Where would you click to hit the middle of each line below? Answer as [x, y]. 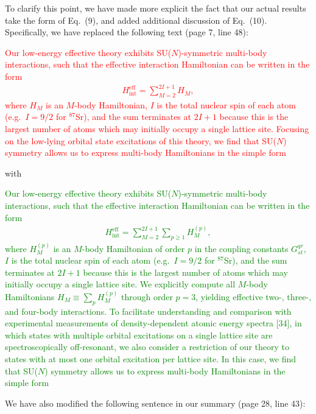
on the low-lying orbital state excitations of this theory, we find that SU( [141, 140]
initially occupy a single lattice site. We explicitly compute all [120, 284]
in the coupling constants [241, 248]
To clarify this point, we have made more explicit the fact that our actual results [156, 8]
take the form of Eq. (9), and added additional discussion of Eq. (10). [136, 20]
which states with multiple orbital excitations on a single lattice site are [139, 335]
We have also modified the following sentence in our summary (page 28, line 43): [155, 403]
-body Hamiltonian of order [133, 248]
